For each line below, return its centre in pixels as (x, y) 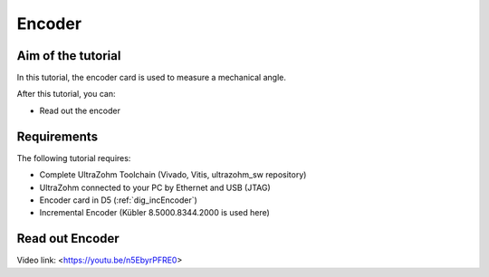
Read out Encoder (68, 239)
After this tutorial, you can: (66, 94)
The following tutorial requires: (74, 158)
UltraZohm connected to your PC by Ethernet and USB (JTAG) (155, 187)
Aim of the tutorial (69, 56)
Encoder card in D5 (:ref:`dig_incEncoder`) (119, 200)
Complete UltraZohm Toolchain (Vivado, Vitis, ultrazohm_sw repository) (173, 175)
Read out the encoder (80, 110)
